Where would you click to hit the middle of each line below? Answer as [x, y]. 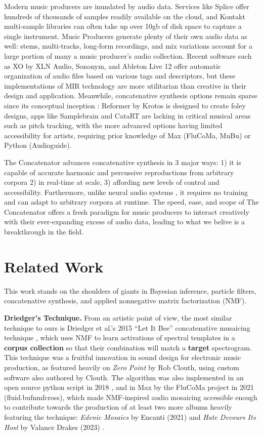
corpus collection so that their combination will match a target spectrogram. [128, 347]
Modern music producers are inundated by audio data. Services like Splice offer [127, 6]
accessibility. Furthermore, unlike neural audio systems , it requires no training [126, 192]
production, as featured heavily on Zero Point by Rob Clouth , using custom [122, 367]
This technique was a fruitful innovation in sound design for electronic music [123, 357]
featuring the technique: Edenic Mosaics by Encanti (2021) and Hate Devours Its [130, 417]
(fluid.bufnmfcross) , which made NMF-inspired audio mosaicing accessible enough [131, 397]
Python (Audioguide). [38, 145]
